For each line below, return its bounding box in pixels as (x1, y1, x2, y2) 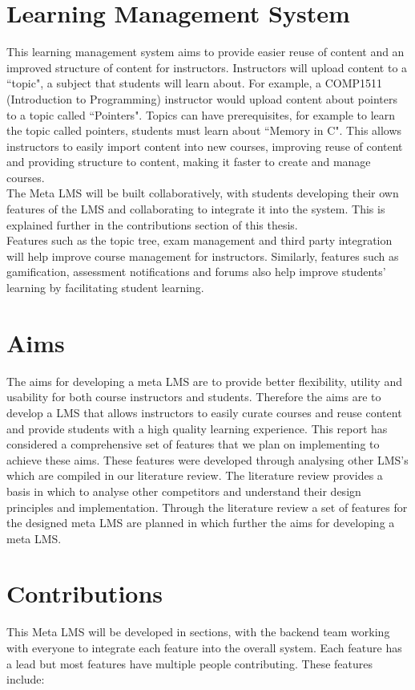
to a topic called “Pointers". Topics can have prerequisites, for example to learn (6, 106, 396, 123)
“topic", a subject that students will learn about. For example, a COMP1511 (6, 75, 383, 91)
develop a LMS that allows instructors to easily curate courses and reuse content (6, 404, 402, 420)
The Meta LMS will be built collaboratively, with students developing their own (6, 185, 399, 201)
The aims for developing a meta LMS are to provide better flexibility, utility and (6, 372, 402, 389)
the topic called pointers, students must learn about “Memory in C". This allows (6, 122, 402, 139)
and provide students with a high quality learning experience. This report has (6, 420, 388, 436)
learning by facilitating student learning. (6, 279, 204, 296)
